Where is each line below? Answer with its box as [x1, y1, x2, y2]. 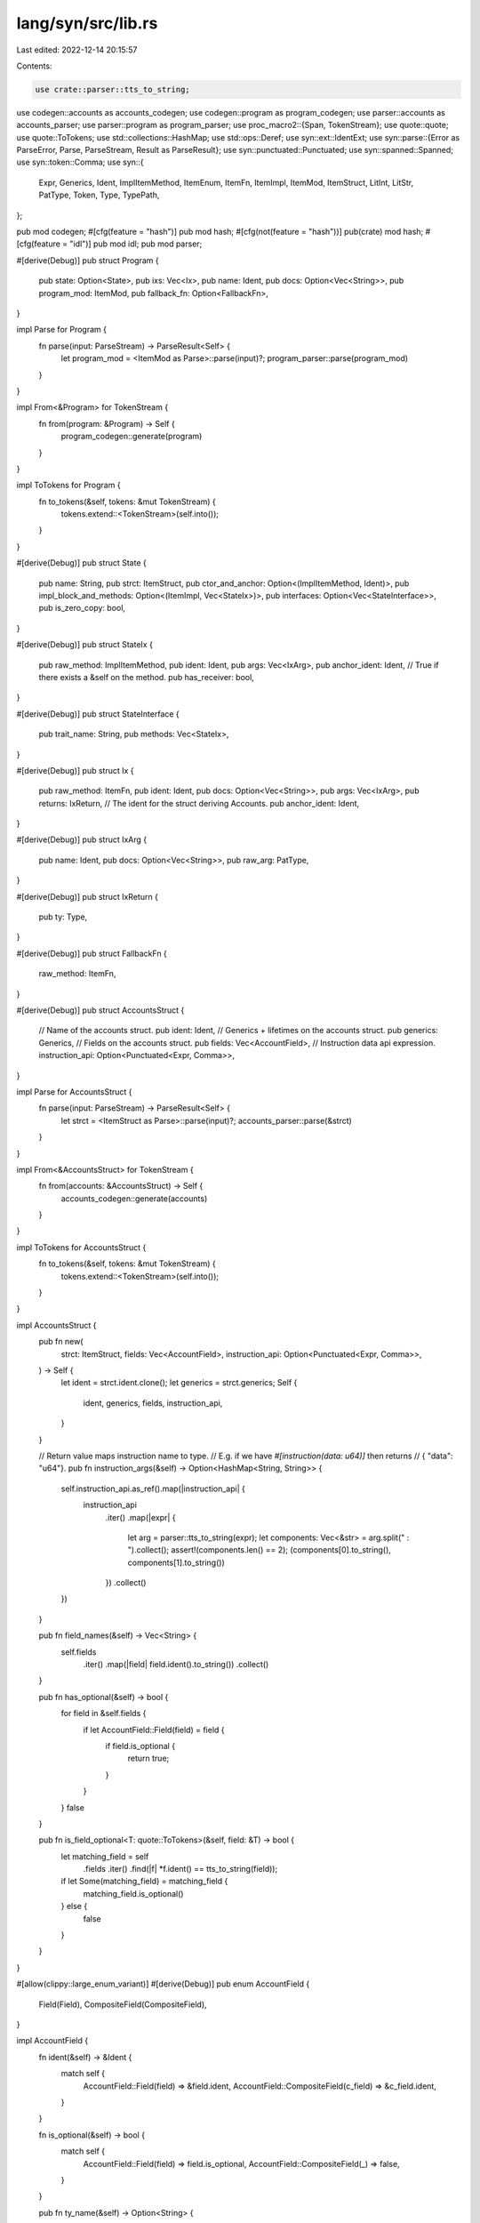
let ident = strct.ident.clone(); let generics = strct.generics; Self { [60, 1377, 298, 1388]
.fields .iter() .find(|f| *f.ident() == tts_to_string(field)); [83, 1864, 278, 1874]
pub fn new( [38, 1336, 84, 1347]
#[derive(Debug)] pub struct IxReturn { [16, 891, 159, 902]
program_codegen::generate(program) [60, 431, 203, 442]
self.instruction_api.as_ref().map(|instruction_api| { [60, 1483, 246, 1494]
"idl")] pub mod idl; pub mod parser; [69, 238, 203, 249]
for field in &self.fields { [60, 1708, 147, 1719]
